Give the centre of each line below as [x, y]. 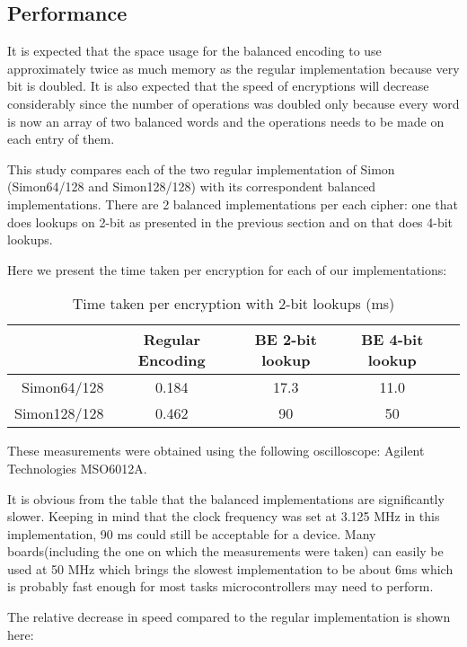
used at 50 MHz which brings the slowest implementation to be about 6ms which [230, 568]
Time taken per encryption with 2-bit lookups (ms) [233, 304]
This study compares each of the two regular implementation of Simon [201, 168]
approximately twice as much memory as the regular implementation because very [233, 68]
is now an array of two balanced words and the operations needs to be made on [226, 121]
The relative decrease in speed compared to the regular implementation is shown [229, 617]
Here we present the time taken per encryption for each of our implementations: [227, 269]
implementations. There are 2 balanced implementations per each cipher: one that [233, 204]
